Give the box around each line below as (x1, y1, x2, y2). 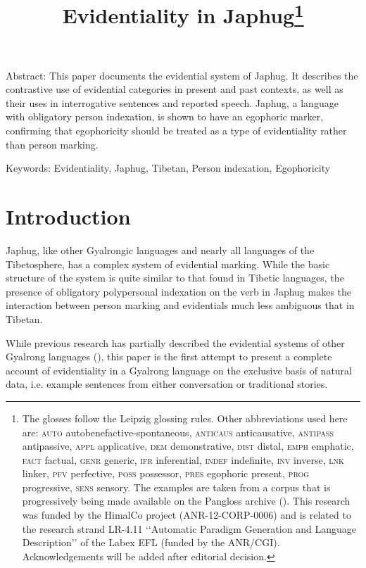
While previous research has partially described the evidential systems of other (6, 335, 345, 350)
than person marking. (6, 137, 99, 151)
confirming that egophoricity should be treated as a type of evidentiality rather (6, 123, 347, 138)
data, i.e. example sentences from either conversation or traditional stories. (6, 377, 328, 391)
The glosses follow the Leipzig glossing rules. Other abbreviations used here (22, 410, 348, 425)
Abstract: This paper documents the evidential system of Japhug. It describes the (6, 68, 358, 82)
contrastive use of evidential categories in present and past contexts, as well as (6, 82, 343, 96)
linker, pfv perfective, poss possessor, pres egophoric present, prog (22, 466, 310, 481)
